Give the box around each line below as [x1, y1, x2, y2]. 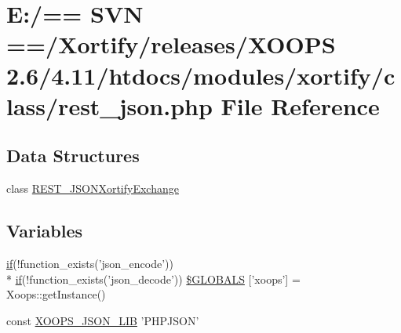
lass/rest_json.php [6, 89, 213, 121]
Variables [6, 219, 83, 243]
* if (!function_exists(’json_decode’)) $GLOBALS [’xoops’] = [6, 270, 301, 287]
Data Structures [6, 143, 140, 168]
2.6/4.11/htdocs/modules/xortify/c [6, 59, 396, 91]
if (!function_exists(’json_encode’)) [6, 255, 174, 271]
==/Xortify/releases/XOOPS [6, 28, 336, 60]
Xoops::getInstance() [6, 286, 106, 302]
